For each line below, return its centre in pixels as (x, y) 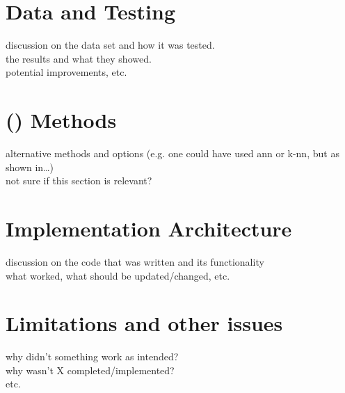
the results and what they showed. (79, 58)
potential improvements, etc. (66, 72)
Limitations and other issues (144, 323)
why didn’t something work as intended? (92, 356)
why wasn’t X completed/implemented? (90, 370)
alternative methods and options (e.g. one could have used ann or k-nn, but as (172, 153)
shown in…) (30, 167)
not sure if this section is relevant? (79, 181)
